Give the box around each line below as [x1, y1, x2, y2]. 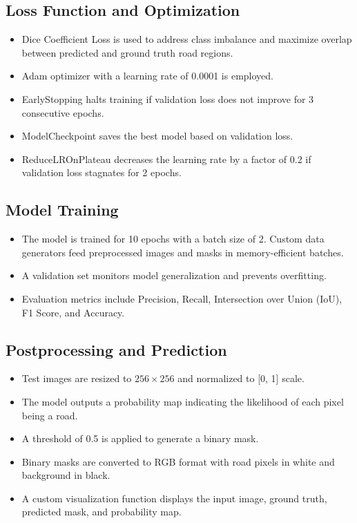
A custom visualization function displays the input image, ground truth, [21, 491, 327, 505]
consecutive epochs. [21, 105, 104, 120]
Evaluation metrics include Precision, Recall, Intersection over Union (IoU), [21, 291, 342, 305]
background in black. [21, 468, 110, 482]
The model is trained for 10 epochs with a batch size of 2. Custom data [21, 231, 325, 246]
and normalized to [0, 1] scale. [177, 371, 305, 386]
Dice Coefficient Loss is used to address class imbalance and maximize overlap [21, 32, 352, 46]
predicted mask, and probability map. [21, 504, 182, 519]
